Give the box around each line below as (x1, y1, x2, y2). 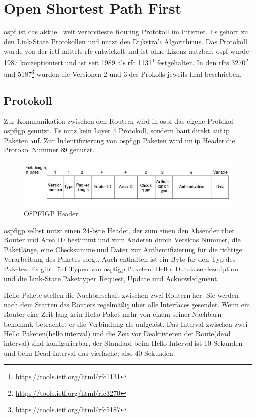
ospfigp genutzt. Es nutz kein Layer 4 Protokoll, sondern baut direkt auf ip (4, 125, 230, 136)
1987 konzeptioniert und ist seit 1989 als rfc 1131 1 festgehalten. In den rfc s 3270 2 (4, 56, 248, 67)
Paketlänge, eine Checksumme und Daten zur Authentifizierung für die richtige (4, 244, 242, 254)
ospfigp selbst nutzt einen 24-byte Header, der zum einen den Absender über (4, 225, 235, 235)
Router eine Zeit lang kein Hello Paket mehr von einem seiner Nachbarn (4, 309, 222, 319)
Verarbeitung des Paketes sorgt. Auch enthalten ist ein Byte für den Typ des (4, 254, 236, 264)
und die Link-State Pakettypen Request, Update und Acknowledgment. (4, 273, 219, 283)
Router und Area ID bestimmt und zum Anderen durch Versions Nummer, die (4, 235, 241, 245)
